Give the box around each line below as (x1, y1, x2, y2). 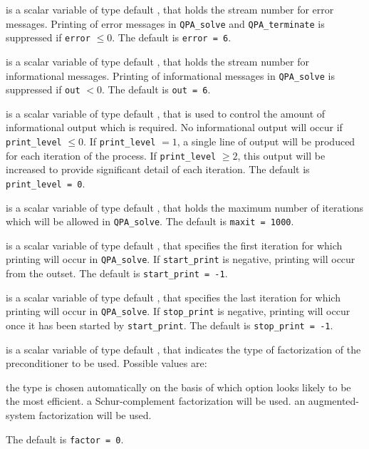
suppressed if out (6, 82, 80, 97)
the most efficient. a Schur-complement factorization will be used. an (6, 393, 306, 408)
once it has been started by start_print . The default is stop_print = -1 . (6, 317, 333, 332)
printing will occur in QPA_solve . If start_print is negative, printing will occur (6, 252, 355, 267)
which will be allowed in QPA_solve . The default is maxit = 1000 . (6, 214, 294, 229)
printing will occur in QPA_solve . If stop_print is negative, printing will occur (6, 304, 350, 319)
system (6, 408, 36, 422)
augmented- (308, 393, 360, 408)
